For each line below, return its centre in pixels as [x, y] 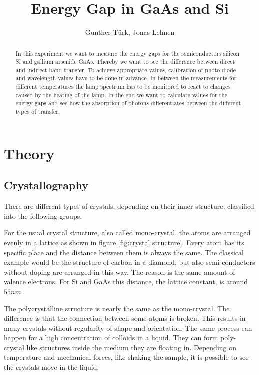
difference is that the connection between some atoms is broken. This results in [125, 318]
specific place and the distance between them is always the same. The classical [124, 252]
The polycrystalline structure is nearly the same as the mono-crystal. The [117, 308]
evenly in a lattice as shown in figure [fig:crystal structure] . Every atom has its [124, 242]
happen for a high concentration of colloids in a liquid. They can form [111, 337]
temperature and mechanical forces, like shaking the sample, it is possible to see [126, 357]
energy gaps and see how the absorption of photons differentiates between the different [128, 103]
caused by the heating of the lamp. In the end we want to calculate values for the [122, 95]
